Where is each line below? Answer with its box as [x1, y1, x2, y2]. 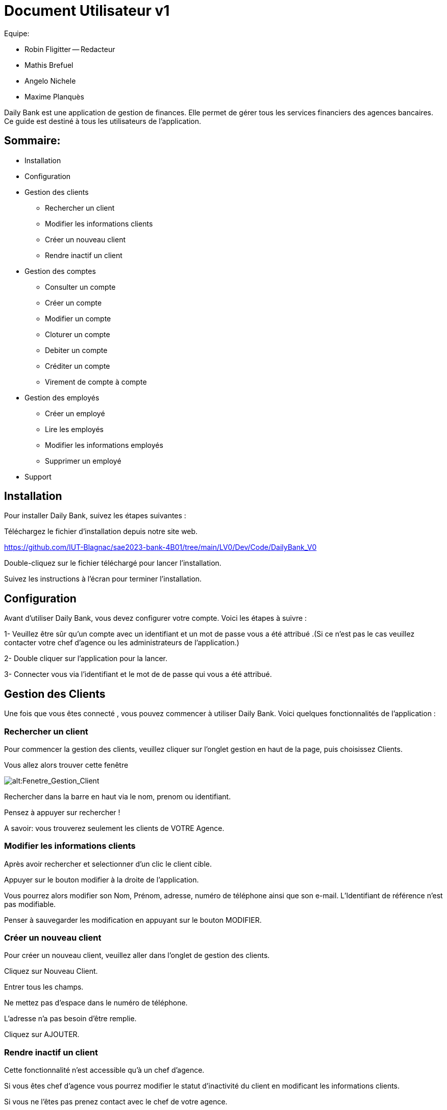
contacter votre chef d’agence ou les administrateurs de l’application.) [4, 638, 239, 647]
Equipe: [4, 29, 30, 38]
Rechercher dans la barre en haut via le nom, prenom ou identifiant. [4, 792, 231, 801]
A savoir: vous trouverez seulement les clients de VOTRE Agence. [4, 823, 225, 832]
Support [24, 472, 52, 481]
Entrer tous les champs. [4, 982, 84, 992]
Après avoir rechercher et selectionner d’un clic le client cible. [4, 859, 212, 868]
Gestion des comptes [24, 266, 96, 275]
